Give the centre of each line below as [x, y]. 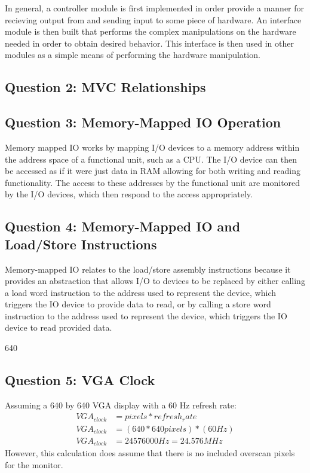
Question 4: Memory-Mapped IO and [123, 226]
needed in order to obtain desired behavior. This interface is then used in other [149, 43]
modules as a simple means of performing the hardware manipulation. [133, 55]
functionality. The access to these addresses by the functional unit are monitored [153, 182]
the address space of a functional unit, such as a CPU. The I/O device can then [151, 159]
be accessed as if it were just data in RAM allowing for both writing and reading [153, 171]
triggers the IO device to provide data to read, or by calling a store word [138, 304]
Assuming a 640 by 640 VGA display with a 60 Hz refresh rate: [121, 405]
